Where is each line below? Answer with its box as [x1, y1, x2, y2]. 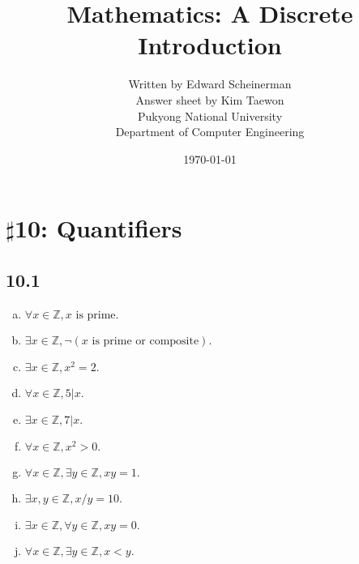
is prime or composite [92, 335, 199, 347]
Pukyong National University [137, 107, 283, 124]
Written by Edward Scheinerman [128, 75, 292, 92]
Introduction [138, 28, 282, 62]
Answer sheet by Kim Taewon [135, 91, 284, 108]
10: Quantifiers [14, 211, 182, 245]
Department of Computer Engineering [115, 123, 305, 140]
